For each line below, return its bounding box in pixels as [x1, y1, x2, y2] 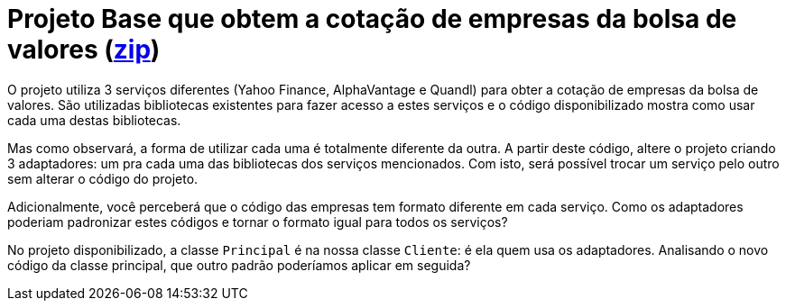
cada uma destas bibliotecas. [7, 112, 181, 128]
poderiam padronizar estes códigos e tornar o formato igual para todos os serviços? [7, 213, 508, 230]
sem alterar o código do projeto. [7, 170, 199, 186]
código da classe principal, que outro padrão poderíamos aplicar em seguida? [7, 257, 471, 273]
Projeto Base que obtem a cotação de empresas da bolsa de [7, 4, 737, 34]
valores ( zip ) [7, 34, 161, 65]
